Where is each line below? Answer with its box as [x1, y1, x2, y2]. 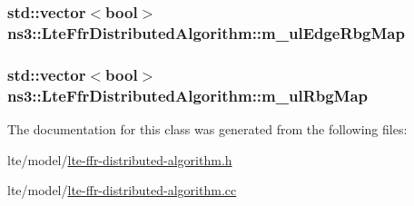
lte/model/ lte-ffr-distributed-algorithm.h [7, 150, 232, 169]
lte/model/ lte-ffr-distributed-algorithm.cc [7, 181, 237, 200]
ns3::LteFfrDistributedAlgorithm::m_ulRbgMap [7, 83, 369, 106]
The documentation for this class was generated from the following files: [7, 119, 408, 138]
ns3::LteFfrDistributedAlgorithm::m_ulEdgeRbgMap [7, 21, 405, 44]
